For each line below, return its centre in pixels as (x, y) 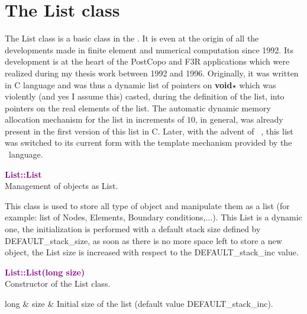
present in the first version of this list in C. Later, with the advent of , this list (149, 131)
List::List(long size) (45, 272)
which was (258, 84)
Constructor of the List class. (58, 283)
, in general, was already (239, 119)
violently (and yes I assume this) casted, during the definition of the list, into (145, 96)
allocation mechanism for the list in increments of (95, 119)
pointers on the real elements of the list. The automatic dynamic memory (138, 108)
